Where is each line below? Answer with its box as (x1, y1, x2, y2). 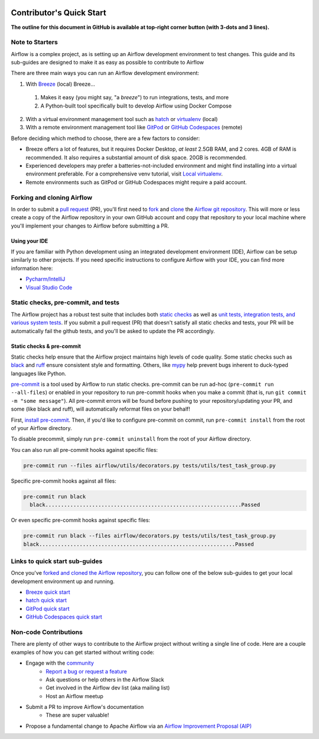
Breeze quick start (25, 588, 70, 596)
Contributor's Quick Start (11, 8, 106, 18)
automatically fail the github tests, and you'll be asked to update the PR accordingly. (11, 327, 215, 334)
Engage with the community (25, 659, 95, 667)
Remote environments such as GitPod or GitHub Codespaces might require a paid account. (25, 178, 248, 185)
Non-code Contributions (11, 628, 83, 636)
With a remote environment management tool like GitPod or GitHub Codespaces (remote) (25, 124, 243, 131)
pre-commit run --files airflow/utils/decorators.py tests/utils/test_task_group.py (23, 462, 276, 469)
